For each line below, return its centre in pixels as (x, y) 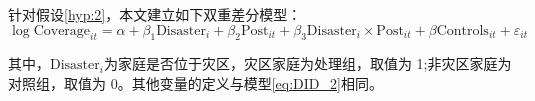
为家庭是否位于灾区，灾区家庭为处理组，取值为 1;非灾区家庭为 (307, 63)
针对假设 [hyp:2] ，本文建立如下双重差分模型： (155, 14)
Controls (462, 30)
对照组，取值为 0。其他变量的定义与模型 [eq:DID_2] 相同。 (195, 82)
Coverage (62, 30)
